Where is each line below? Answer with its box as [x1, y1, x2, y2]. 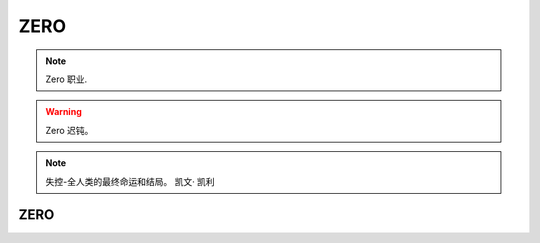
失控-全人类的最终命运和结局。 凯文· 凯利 [45, 175, 215, 187]
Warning [45, 106, 82, 118]
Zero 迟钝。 [45, 124, 94, 136]
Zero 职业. [45, 73, 88, 85]
